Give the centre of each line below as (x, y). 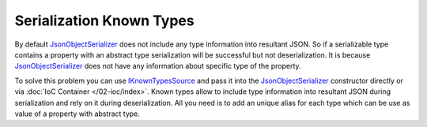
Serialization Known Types (104, 21)
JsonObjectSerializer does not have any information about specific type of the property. (158, 66)
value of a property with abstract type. (77, 114)
